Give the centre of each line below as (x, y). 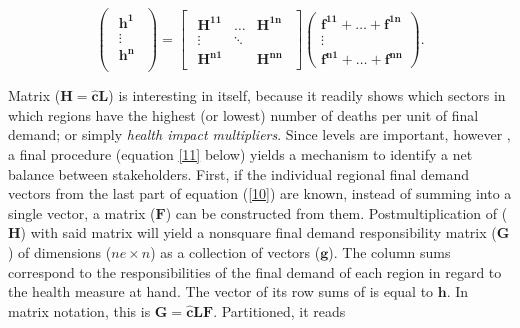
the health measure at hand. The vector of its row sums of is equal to (221, 291)
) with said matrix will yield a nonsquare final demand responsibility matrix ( (258, 232)
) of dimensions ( (60, 251)
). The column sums (389, 251)
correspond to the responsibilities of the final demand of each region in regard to (255, 271)
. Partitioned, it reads (279, 310)
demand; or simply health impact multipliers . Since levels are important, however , (259, 134)
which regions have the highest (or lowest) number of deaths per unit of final (243, 114)
